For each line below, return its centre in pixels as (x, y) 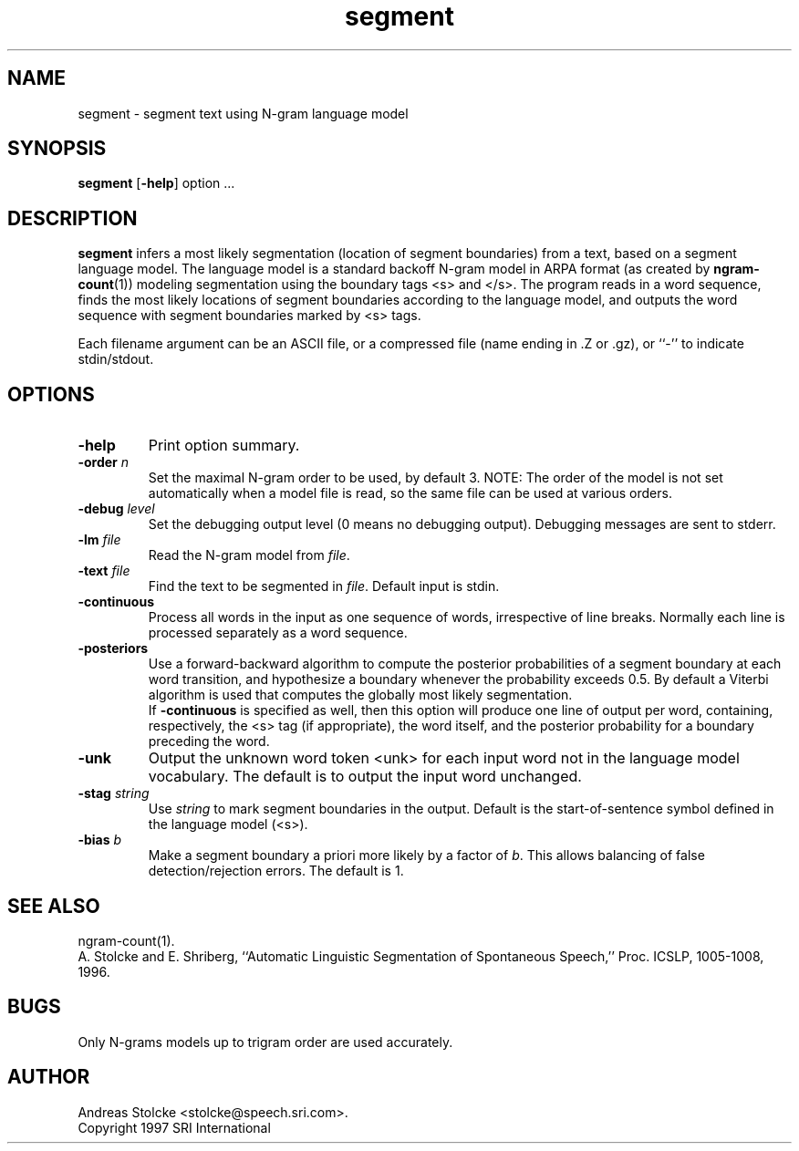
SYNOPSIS (57, 149)
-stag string (114, 793)
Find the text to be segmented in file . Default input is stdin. (324, 586)
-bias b (100, 840)
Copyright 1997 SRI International (174, 1127)
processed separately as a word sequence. (278, 633)
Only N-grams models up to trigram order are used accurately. (265, 1042)
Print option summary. (224, 446)
